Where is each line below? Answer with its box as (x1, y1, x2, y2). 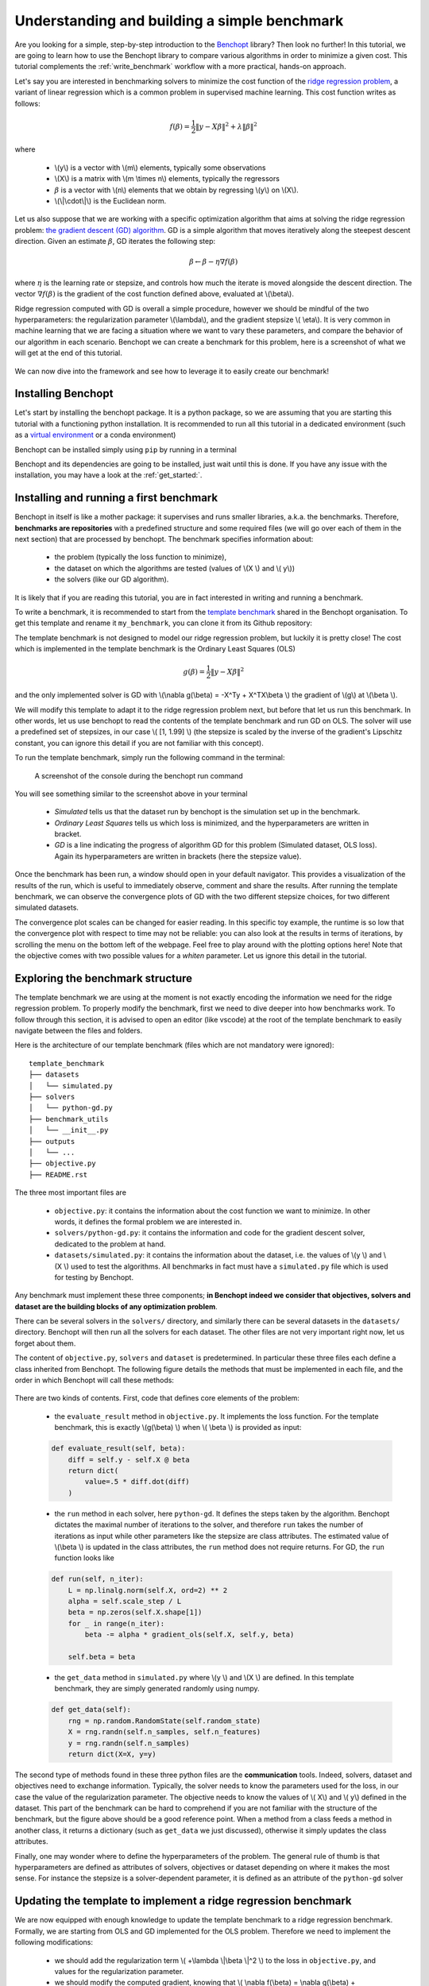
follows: (14, 99, 41, 108)
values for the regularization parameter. (54, 1966, 184, 1976)
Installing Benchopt (14, 387, 114, 400)
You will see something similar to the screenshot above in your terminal (14, 789, 248, 798)
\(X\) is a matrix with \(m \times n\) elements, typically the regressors (54, 174, 280, 184)
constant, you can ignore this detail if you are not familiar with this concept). (14, 738, 264, 748)
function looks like (54, 1553, 114, 1563)
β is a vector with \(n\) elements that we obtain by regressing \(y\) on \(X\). (54, 185, 300, 195)
